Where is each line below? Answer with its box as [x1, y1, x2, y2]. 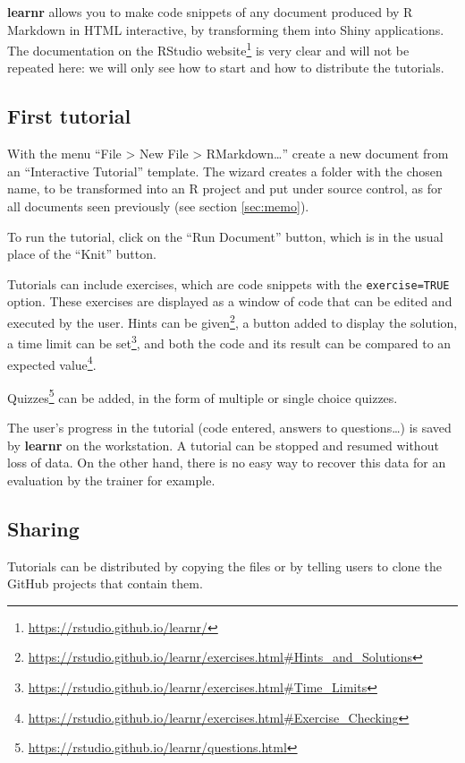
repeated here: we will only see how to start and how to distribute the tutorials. [7, 58, 444, 77]
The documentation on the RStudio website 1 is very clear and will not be [7, 39, 410, 59]
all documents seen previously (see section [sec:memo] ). [7, 197, 309, 216]
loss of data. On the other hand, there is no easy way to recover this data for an [7, 453, 446, 472]
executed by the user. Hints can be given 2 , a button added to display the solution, [7, 311, 458, 331]
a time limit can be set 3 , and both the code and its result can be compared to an [7, 331, 452, 352]
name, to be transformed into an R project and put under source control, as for [7, 179, 443, 198]
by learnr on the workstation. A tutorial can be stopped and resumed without [7, 435, 439, 454]
